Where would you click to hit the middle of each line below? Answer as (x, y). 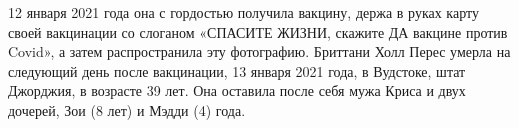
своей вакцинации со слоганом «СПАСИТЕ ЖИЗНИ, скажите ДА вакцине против (258, 31)
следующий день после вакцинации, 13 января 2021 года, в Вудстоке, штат (237, 70)
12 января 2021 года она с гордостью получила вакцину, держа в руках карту (243, 12)
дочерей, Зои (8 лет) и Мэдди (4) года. (127, 109)
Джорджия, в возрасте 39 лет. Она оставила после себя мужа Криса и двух (237, 90)
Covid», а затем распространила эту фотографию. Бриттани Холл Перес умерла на (259, 51)
